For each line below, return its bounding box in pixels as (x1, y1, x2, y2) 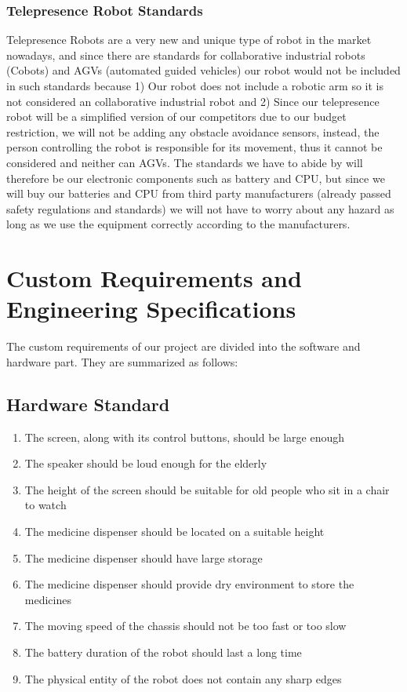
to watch (24, 497, 67, 513)
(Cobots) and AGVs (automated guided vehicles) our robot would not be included (6, 62, 401, 78)
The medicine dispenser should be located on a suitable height (24, 523, 325, 540)
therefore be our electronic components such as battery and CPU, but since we (6, 169, 385, 186)
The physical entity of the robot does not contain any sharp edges (24, 670, 342, 687)
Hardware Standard (6, 392, 170, 416)
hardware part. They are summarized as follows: (6, 353, 238, 370)
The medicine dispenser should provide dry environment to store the (24, 576, 354, 592)
